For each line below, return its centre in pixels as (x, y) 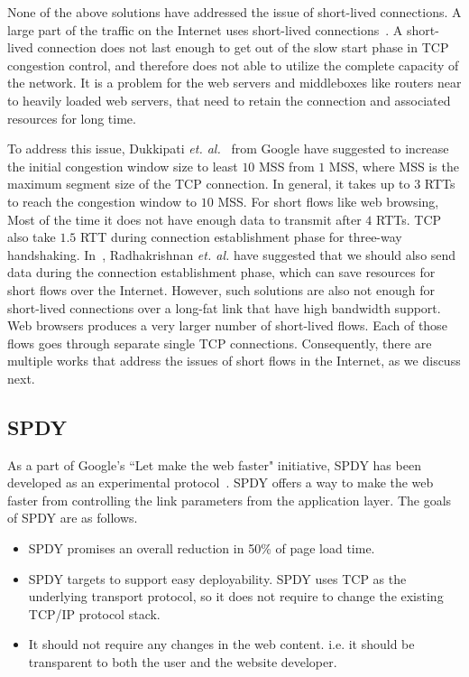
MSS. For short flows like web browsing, (328, 201)
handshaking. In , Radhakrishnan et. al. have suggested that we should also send (232, 254)
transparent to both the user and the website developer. (183, 662)
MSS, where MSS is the (394, 166)
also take (32, 237)
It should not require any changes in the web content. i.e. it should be (221, 644)
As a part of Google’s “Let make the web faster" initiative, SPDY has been (214, 464)
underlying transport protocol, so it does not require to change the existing (236, 596)
